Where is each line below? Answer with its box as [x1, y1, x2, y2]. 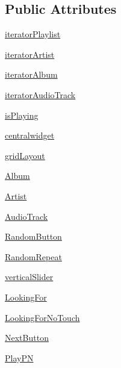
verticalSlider [5, 270, 54, 283]
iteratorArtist [5, 48, 55, 60]
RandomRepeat [5, 250, 62, 263]
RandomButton [5, 230, 62, 243]
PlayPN [5, 351, 34, 364]
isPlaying [5, 108, 39, 121]
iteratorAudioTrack [5, 88, 76, 101]
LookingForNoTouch [5, 311, 80, 323]
